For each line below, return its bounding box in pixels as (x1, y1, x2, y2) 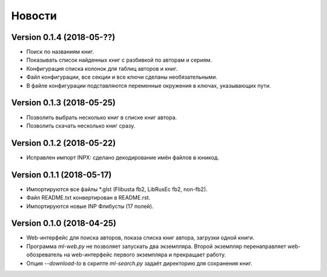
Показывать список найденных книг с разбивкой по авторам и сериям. (26, 56, 212, 64)
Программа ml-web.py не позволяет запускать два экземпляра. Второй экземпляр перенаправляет (26, 243, 286, 250)
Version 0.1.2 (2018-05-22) (11, 138, 116, 148)
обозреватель (26, 251, 63, 258)
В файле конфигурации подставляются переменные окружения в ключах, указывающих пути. (26, 82, 271, 89)
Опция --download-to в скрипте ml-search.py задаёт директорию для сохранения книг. (26, 259, 253, 267)
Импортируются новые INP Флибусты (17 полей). (26, 203, 154, 210)
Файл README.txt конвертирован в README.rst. (26, 194, 151, 201)
